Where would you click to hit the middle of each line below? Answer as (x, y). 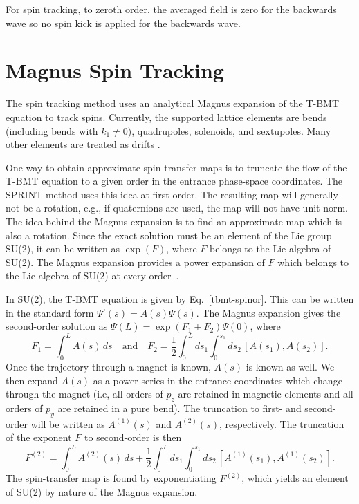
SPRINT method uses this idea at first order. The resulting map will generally (172, 194)
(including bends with (52, 130)
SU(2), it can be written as (63, 249)
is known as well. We (290, 367)
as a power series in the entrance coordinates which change (218, 380)
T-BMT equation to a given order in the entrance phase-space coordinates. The (174, 181)
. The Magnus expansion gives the (268, 312)
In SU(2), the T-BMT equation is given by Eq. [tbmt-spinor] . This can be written (180, 299)
